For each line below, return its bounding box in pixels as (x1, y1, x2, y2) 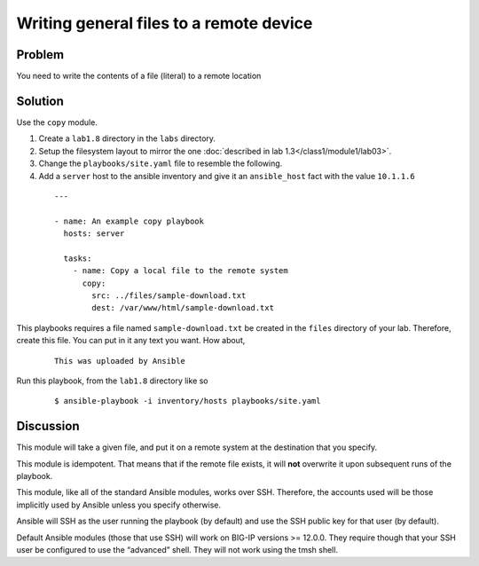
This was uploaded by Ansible (54, 356, 186, 366)
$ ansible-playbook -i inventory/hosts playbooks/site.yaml (54, 396, 321, 406)
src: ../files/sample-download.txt (91, 291, 247, 301)
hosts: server (63, 229, 125, 239)
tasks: (63, 253, 92, 263)
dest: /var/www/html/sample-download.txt (91, 303, 275, 313)
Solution (16, 93, 64, 108)
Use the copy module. (16, 116, 98, 128)
